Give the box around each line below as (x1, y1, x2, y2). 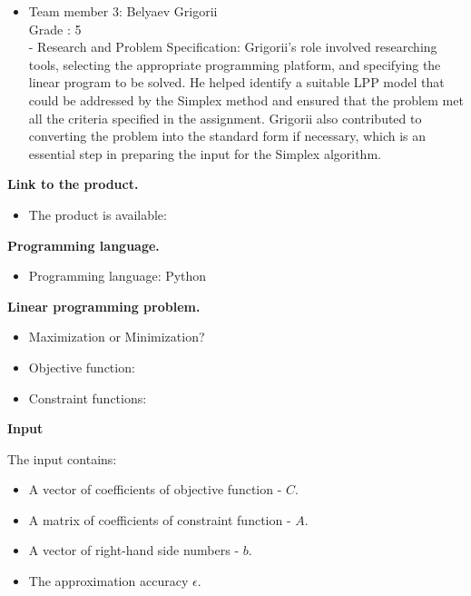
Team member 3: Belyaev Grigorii (28, 2, 218, 20)
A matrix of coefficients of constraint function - (28, 510, 291, 529)
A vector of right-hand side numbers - (28, 541, 240, 560)
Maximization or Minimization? (28, 327, 205, 346)
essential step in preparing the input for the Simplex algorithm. (28, 144, 381, 163)
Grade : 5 (28, 19, 82, 38)
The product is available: (28, 204, 167, 223)
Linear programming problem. (7, 296, 201, 315)
